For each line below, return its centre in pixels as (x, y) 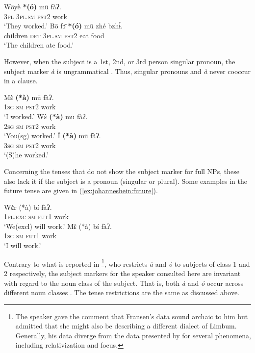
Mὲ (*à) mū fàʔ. (29, 97)
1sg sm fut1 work (30, 236)
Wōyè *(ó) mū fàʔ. (33, 6)
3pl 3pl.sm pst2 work (36, 16)
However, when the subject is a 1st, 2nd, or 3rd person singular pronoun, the (120, 61)
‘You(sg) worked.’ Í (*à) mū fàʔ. (52, 136)
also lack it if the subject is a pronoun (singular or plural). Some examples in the (126, 181)
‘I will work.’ (23, 245)
